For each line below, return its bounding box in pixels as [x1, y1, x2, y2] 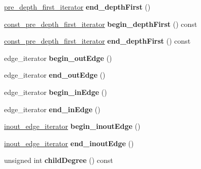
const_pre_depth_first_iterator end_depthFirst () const [4, 36, 191, 46]
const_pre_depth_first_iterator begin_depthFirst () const [4, 18, 197, 29]
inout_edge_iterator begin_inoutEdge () [4, 121, 141, 131]
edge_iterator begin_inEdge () [4, 86, 107, 97]
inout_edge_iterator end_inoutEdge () [4, 138, 134, 148]
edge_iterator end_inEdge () [4, 104, 100, 114]
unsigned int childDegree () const [4, 155, 113, 165]
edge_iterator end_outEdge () [4, 70, 106, 80]
